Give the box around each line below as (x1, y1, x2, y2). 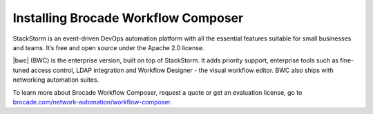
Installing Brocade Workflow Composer (12, 10, 244, 25)
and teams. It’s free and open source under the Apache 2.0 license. (12, 43, 204, 52)
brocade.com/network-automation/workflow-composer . (12, 98, 173, 106)
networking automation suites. (12, 76, 99, 84)
